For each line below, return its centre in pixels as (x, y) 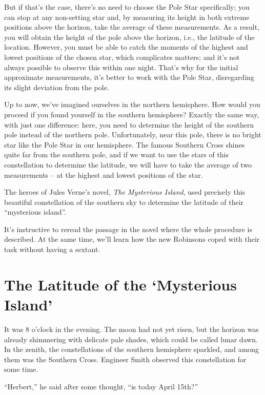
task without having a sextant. (52, 249)
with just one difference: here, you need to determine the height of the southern (129, 124)
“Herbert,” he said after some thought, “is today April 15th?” (101, 386)
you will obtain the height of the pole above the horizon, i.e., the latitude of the (129, 37)
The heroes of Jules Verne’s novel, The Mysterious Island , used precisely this (125, 192)
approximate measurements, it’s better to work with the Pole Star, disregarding (129, 77)
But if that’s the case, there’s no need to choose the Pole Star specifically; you (127, 7)
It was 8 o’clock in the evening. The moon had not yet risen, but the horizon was (131, 329)
